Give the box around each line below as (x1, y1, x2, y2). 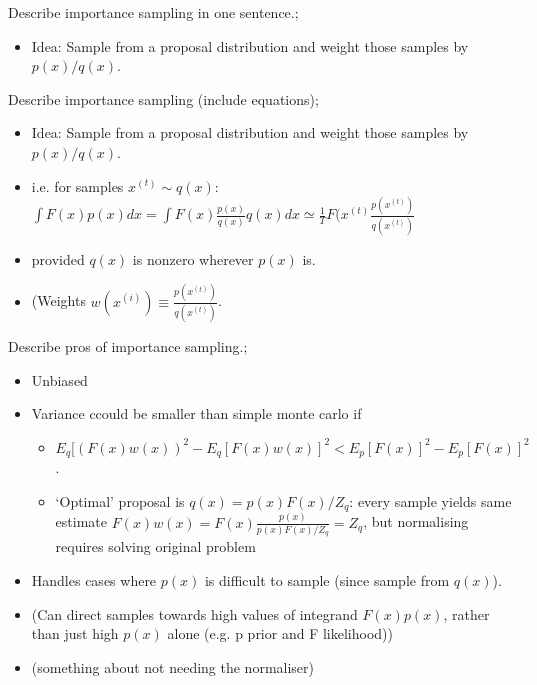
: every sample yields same (349, 490, 512, 511)
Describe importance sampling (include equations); (8, 88, 319, 109)
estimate (55, 511, 107, 532)
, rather (443, 603, 490, 624)
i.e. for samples (31, 175, 124, 196)
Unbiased (31, 369, 88, 390)
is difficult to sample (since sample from (204, 569, 450, 590)
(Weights (31, 290, 86, 311)
